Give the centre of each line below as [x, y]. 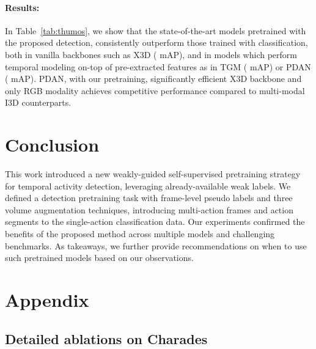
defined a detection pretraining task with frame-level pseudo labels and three [149, 198]
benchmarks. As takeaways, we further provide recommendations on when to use [156, 245]
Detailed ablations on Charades [106, 338]
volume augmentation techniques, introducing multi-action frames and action [149, 209]
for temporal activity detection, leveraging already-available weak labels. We [148, 186]
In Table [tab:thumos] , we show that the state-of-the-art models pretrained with [156, 30]
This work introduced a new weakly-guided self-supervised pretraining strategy [153, 174]
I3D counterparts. [38, 102]
